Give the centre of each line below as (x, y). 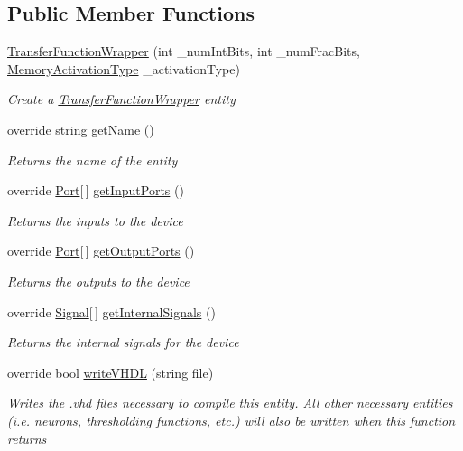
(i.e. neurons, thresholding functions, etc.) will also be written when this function (231, 420)
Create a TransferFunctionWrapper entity (121, 99)
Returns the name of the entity (93, 160)
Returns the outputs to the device (98, 281)
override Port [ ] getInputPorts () (96, 190)
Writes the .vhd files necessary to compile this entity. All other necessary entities (230, 403)
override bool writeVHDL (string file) (111, 372)
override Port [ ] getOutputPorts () (101, 251)
